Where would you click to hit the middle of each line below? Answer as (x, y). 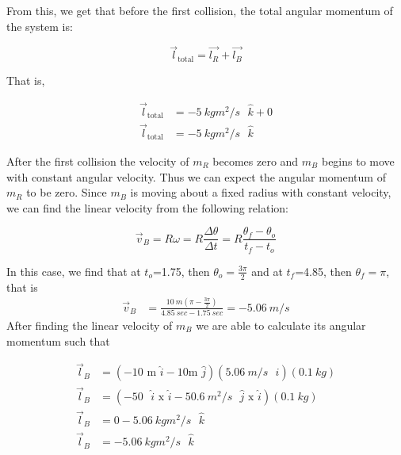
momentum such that (58, 340)
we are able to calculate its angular (281, 325)
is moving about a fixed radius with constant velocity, (261, 192)
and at (267, 271)
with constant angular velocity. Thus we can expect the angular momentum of (196, 176)
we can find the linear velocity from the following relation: (147, 207)
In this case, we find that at (74, 271)
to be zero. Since (67, 192)
